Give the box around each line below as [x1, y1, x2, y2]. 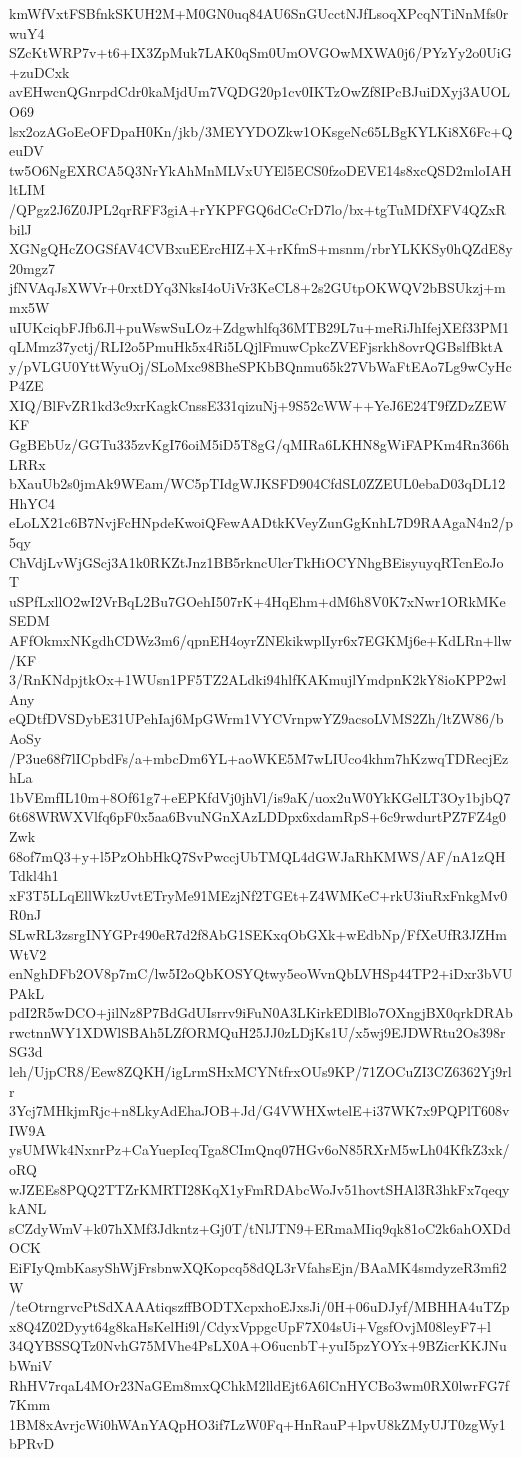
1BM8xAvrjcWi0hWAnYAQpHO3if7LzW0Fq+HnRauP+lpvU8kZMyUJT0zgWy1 [9, 1413, 506, 1434]
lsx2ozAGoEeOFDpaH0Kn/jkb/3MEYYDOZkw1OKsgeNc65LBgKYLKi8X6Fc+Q [9, 120, 513, 141]
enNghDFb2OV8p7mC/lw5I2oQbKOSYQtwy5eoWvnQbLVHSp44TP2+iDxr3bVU [9, 963, 513, 984]
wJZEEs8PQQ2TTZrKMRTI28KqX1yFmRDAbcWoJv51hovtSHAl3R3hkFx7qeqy [9, 1178, 510, 1199]
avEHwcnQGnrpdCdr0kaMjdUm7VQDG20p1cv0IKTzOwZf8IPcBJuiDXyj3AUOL [9, 81, 511, 102]
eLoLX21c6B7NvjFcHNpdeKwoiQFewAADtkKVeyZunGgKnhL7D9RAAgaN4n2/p [9, 512, 513, 533]
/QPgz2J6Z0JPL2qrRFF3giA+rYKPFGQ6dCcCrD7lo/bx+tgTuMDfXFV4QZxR [9, 198, 506, 219]
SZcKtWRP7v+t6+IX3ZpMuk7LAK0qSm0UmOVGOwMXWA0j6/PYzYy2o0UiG [9, 42, 512, 63]
